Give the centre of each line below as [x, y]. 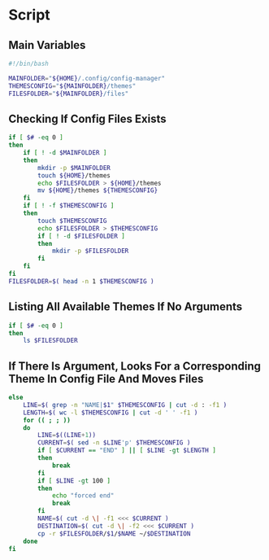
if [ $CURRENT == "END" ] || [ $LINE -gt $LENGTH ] [127, 451]
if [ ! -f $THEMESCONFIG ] [69, 206]
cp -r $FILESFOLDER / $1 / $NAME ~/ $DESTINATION [114, 534]
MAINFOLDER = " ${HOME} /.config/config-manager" [87, 78]
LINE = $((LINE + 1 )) [67, 435]
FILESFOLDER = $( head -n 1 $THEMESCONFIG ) [81, 281]
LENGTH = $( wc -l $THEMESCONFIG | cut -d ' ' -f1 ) [111, 413]
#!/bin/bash [28, 63]
